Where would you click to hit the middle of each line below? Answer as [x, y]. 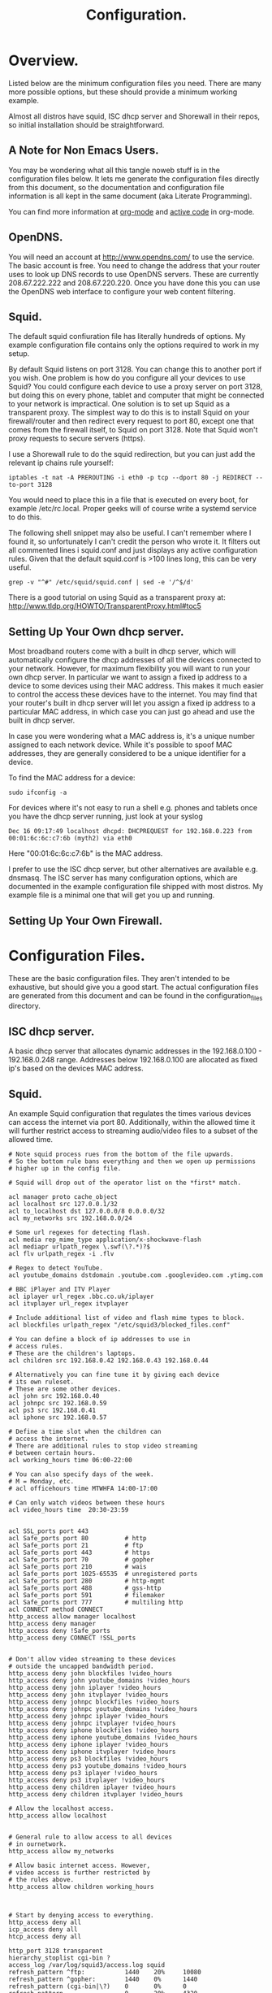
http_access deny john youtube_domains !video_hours [99, 1680]
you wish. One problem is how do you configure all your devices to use [127, 378]
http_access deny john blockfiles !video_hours [91, 1673]
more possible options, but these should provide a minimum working [123, 92]
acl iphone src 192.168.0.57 [58, 1417]
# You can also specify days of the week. [81, 1474]
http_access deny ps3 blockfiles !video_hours [89, 1759]
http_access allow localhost [58, 1815]
